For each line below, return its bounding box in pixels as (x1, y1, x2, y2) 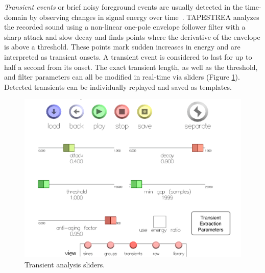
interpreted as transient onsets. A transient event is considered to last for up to (4, 51, 252, 62)
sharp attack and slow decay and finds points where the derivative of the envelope (4, 31, 260, 42)
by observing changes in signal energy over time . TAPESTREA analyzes (29, 11, 259, 22)
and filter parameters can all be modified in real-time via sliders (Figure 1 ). (4, 71, 240, 82)
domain (4, 11, 28, 22)
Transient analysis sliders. (25, 259, 105, 269)
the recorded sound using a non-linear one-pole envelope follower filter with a (4, 21, 246, 32)
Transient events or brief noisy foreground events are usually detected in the (4, 2, 243, 12)
